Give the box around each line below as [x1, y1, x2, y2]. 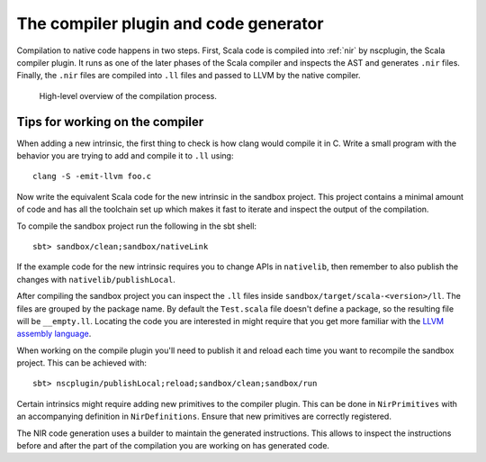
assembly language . [16, 329, 92, 340]
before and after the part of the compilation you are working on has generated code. [16, 440, 330, 451]
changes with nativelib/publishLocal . [16, 274, 175, 285]
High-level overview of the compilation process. [39, 90, 218, 101]
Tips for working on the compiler [16, 113, 204, 130]
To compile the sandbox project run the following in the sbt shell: [16, 221, 256, 231]
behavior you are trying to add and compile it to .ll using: [16, 150, 234, 161]
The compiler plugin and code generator [16, 14, 324, 33]
